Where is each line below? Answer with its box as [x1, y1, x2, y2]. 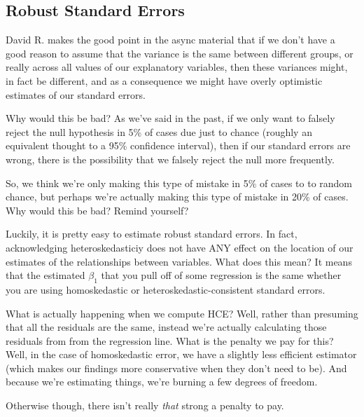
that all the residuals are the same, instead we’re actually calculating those [6, 320, 327, 334]
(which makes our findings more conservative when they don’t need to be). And [6, 360, 347, 375]
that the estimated [6, 268, 85, 282]
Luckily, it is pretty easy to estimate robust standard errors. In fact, [6, 226, 297, 241]
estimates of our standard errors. [6, 87, 146, 102]
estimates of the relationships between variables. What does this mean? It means [6, 254, 352, 268]
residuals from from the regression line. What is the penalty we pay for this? [6, 333, 334, 348]
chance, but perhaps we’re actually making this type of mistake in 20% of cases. [6, 189, 349, 204]
